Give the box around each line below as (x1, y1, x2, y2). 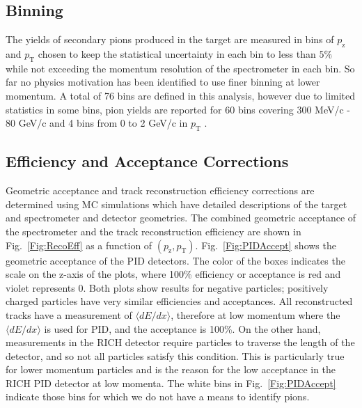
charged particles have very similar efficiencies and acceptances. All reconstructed (6, 294, 353, 308)
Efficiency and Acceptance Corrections (6, 150, 289, 172)
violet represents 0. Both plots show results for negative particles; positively (6, 280, 329, 295)
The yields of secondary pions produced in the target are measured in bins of (6, 32, 334, 47)
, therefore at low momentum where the (171, 307, 340, 322)
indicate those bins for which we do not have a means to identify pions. (6, 389, 310, 404)
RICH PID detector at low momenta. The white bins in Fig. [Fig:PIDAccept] (6, 375, 336, 390)
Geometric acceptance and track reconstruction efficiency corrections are (6, 183, 315, 198)
